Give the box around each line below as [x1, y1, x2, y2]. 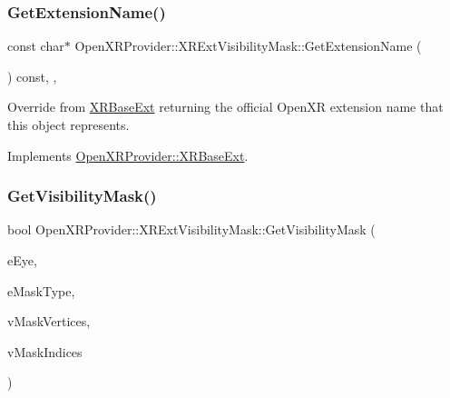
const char [7, 36, 64, 55]
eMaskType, [7, 281, 75, 300]
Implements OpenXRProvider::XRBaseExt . [7, 145, 249, 164]
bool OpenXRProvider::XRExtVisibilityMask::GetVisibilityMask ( [7, 220, 376, 239]
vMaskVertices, [7, 312, 91, 331]
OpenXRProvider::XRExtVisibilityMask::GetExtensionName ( [74, 36, 422, 55]
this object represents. [7, 115, 130, 134]
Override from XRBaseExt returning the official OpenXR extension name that [7, 97, 444, 116]
